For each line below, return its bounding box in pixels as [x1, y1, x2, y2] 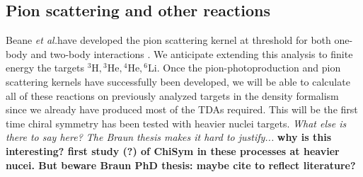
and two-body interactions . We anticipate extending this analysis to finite [30, 46, 353, 61]
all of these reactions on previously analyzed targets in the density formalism [6, 88, 339, 103]
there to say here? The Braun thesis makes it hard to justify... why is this [6, 130, 332, 144]
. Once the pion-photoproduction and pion [156, 60, 341, 75]
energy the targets [6, 60, 84, 75]
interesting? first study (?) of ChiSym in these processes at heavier [6, 143, 340, 158]
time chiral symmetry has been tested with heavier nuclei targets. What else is [6, 115, 347, 130]
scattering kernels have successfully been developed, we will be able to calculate [6, 74, 350, 88]
